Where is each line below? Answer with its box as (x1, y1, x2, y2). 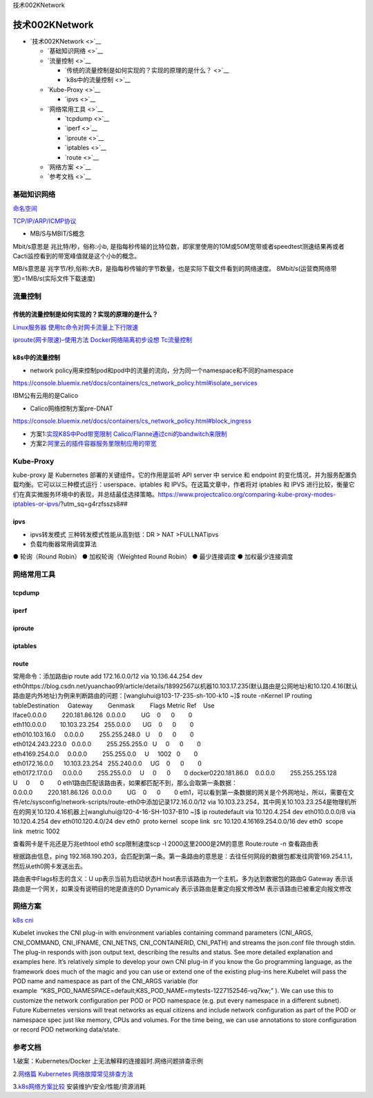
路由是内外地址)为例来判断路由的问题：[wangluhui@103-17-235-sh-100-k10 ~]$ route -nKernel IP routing (12, 692, 312, 700)
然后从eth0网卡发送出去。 (12, 862, 86, 870)
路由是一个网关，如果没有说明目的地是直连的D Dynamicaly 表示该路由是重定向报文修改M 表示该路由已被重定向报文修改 (12, 884, 352, 893)
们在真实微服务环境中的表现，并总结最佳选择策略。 (12, 490, 158, 498)
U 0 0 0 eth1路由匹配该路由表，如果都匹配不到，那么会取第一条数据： (12, 778, 238, 787)
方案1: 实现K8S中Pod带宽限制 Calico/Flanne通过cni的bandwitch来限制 (30, 429, 227, 438)
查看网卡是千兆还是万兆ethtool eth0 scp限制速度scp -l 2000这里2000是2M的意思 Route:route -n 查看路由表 (12, 840, 319, 848)
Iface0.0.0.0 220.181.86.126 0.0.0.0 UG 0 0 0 (12, 710, 193, 719)
